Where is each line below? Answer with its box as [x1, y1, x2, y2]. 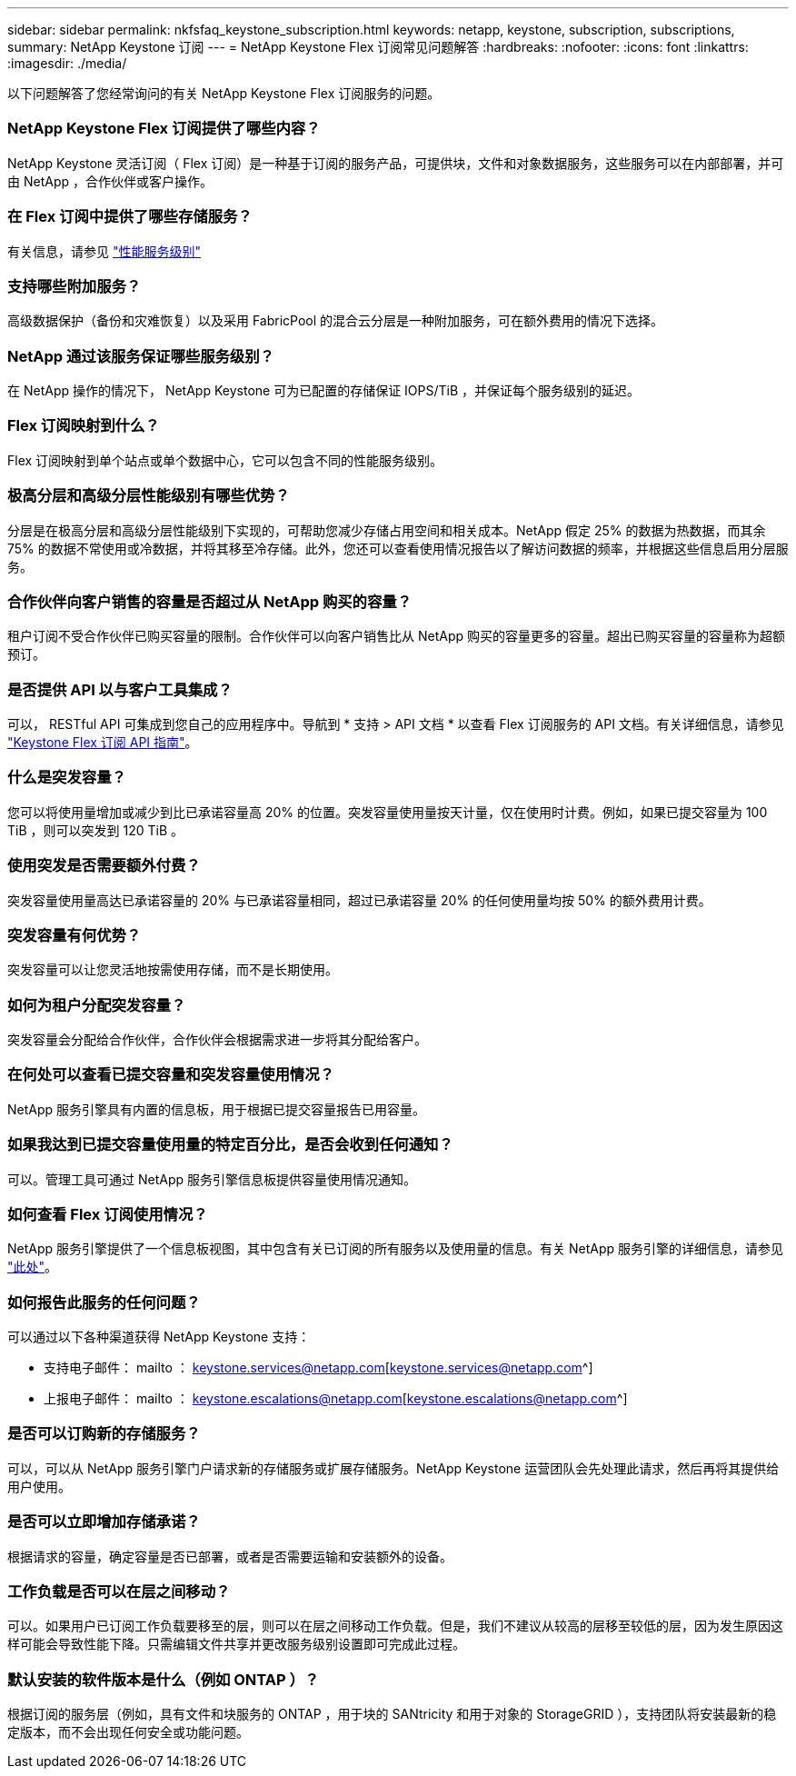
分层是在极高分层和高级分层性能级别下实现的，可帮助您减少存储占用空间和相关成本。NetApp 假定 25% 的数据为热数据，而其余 [7, 522, 766, 538]
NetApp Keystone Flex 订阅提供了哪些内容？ [7, 119, 321, 138]
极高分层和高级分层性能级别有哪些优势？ [7, 486, 290, 505]
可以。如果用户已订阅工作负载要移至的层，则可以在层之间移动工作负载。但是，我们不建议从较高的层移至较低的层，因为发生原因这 [7, 1618, 783, 1634]
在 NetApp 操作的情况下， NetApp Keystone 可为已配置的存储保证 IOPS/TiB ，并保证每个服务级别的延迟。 [7, 383, 641, 398]
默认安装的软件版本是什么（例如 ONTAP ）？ [7, 1670, 320, 1689]
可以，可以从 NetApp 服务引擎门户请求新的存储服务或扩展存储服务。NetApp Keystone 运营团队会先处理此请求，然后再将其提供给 [7, 1460, 780, 1476]
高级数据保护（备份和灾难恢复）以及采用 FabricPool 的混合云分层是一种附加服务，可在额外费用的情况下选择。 [7, 313, 664, 329]
